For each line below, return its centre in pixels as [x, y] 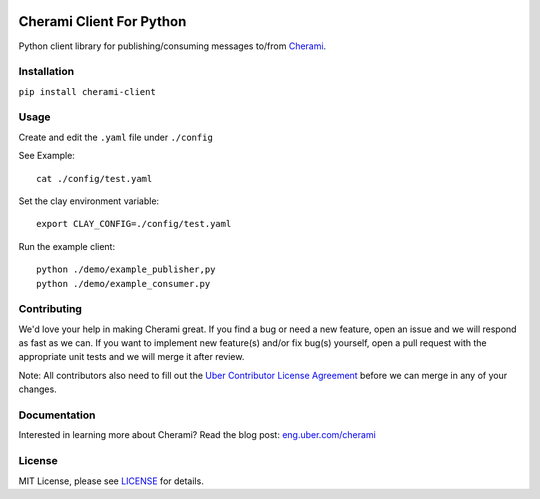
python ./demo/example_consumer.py [123, 283]
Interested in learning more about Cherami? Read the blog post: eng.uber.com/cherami [197, 435]
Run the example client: [66, 246]
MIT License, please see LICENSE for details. [111, 481]
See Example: [46, 156]
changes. [37, 389]
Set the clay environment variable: [89, 201]
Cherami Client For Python [102, 21]
